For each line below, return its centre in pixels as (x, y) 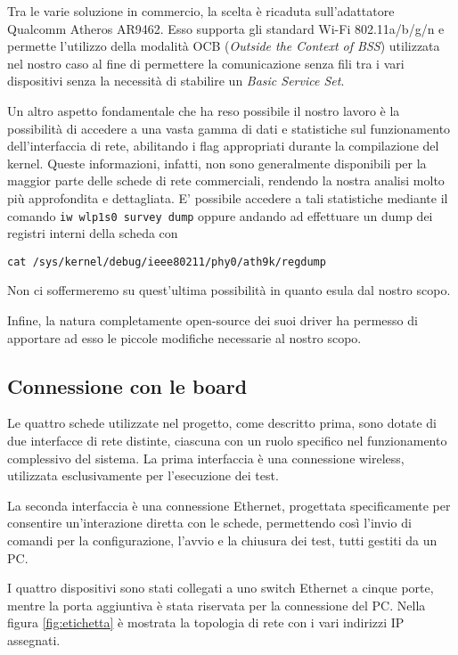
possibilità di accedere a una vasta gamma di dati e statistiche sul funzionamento (229, 128)
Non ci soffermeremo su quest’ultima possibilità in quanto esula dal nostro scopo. (229, 290)
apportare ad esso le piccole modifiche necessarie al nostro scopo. (184, 337)
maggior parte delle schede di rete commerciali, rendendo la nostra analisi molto (226, 180)
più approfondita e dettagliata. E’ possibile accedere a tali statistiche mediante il (228, 197)
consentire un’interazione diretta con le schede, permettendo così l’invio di (209, 523)
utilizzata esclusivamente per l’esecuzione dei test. (143, 475)
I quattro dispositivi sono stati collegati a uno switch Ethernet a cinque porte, (221, 588)
